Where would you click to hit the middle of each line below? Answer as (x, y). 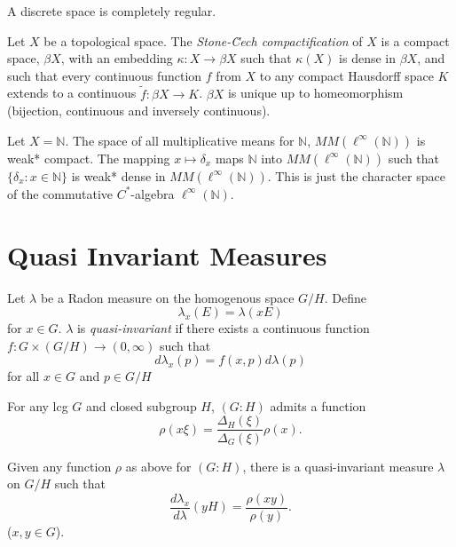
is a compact (415, 40)
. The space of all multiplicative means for (180, 140)
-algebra (153, 193)
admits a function (318, 405)
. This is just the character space (356, 175)
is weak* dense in (118, 175)
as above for (158, 466)
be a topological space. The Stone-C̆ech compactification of (203, 40)
